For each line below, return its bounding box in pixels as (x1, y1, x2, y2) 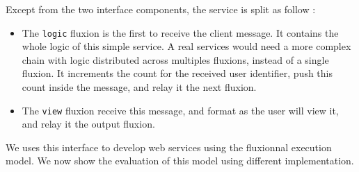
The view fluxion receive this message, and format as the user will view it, (22, 103, 339, 117)
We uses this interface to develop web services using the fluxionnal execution (6, 139, 332, 154)
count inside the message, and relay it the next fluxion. (22, 80, 257, 94)
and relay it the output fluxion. (22, 117, 155, 131)
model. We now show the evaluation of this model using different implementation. (6, 153, 354, 168)
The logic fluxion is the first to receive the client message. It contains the (22, 25, 339, 40)
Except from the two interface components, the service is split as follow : (6, 2, 316, 16)
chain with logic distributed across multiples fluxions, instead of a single (22, 52, 329, 67)
